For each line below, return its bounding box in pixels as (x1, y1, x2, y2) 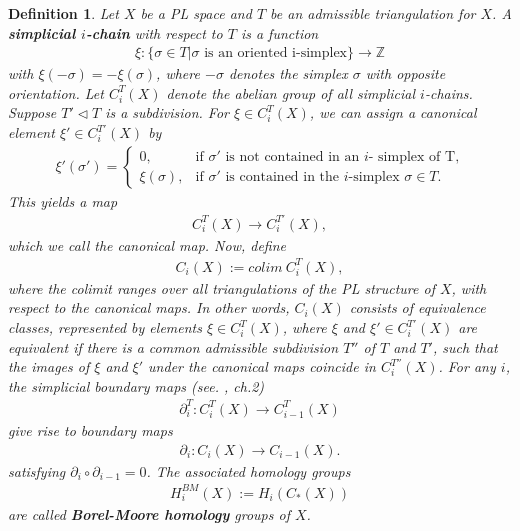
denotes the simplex (228, 63, 348, 84)
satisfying (8, 460, 66, 481)
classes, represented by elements (8, 317, 202, 338)
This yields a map (8, 190, 118, 211)
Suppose (8, 102, 57, 123)
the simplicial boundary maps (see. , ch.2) (8, 375, 265, 396)
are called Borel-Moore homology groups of (8, 503, 290, 524)
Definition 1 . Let (8, 3, 119, 23)
